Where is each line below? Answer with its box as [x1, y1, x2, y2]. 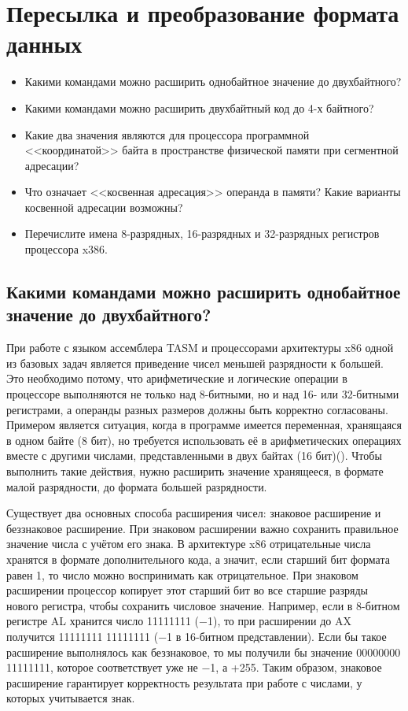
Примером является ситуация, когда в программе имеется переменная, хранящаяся [6, 417, 402, 433]
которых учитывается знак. [6, 690, 135, 706]
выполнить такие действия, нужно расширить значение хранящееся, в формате [6, 463, 384, 479]
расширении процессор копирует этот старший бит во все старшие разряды [6, 582, 369, 598]
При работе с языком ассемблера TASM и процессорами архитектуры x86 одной [6, 339, 394, 356]
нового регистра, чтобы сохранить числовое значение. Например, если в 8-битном [6, 597, 400, 613]
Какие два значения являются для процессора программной [24, 126, 310, 143]
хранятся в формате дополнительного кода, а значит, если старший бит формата [6, 550, 390, 567]
